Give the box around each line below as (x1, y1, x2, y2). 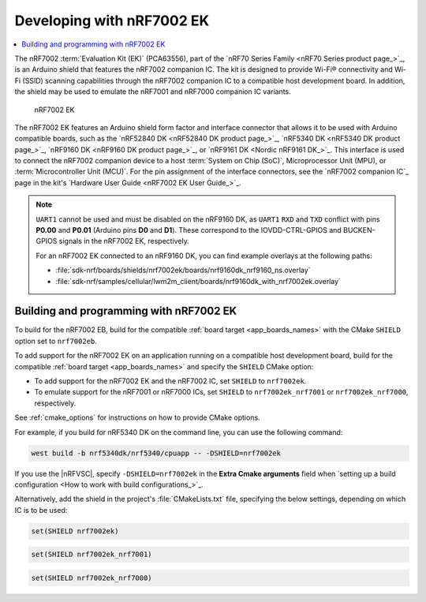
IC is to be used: (14, 505, 68, 514)
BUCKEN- (343, 226, 376, 235)
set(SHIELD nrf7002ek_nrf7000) (31, 573, 153, 582)
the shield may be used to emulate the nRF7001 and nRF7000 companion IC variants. (14, 87, 291, 96)
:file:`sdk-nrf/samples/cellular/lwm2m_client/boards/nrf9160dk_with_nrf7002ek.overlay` (55, 276, 341, 286)
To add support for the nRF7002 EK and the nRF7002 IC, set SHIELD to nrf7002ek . (34, 376, 307, 386)
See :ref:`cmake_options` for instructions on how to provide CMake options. (14, 413, 260, 422)
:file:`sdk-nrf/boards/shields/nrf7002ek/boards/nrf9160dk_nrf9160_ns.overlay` (55, 265, 311, 275)
